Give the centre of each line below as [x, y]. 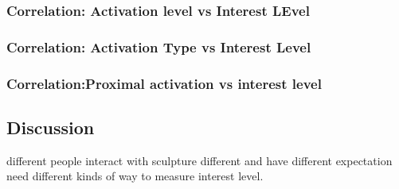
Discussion [51, 127]
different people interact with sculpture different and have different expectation [199, 160]
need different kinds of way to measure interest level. [135, 176]
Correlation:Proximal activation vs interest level [164, 83]
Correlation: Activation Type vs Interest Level [159, 46]
